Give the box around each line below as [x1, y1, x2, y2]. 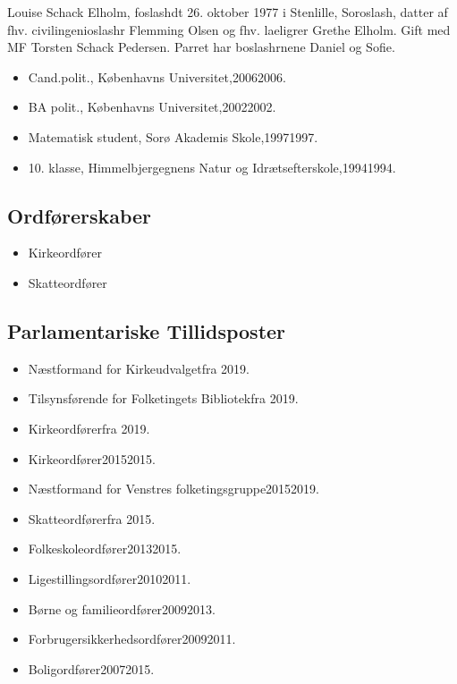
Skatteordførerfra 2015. [28, 509, 156, 528]
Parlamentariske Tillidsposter [7, 317, 286, 344]
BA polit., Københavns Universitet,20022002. [28, 97, 276, 116]
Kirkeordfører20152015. [28, 449, 156, 468]
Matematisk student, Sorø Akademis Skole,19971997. [28, 127, 318, 146]
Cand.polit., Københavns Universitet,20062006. [28, 67, 286, 86]
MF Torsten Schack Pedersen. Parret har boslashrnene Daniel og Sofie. [7, 38, 395, 56]
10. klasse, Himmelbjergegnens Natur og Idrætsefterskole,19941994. [28, 157, 396, 176]
